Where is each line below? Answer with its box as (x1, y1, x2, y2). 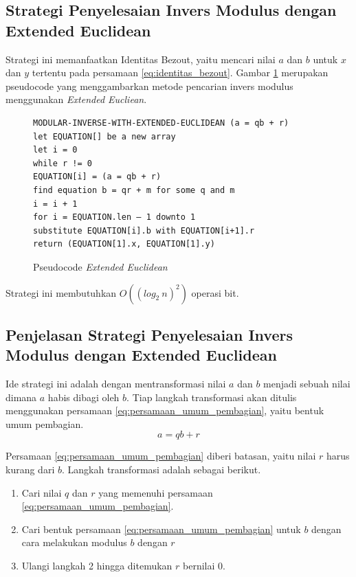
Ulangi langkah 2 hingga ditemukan (21, 558, 173, 573)
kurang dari (5, 462, 55, 477)
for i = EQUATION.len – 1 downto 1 (33, 212, 196, 223)
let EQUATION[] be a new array (33, 131, 176, 142)
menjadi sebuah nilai (263, 376, 351, 391)
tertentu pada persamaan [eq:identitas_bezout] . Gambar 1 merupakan (32, 65, 329, 80)
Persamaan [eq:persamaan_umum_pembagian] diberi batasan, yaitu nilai (5, 449, 316, 463)
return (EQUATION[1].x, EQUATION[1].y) (33, 239, 215, 249)
